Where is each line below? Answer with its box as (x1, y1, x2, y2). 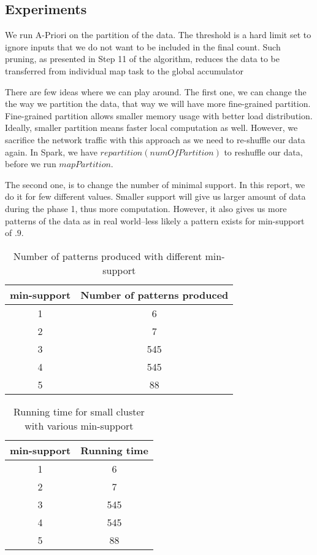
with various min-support (25, 418, 134, 433)
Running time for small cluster (13, 404, 145, 419)
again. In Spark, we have (5, 145, 97, 158)
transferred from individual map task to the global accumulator (5, 64, 243, 77)
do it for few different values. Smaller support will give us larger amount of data (5, 190, 306, 203)
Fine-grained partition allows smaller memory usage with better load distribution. (5, 109, 313, 122)
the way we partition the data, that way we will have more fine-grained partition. (5, 97, 311, 110)
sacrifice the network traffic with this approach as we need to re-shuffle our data (5, 133, 305, 146)
